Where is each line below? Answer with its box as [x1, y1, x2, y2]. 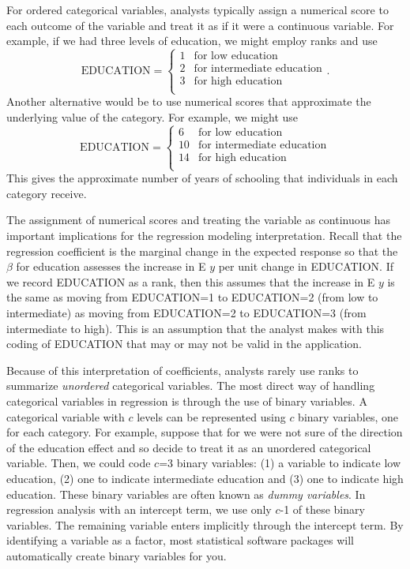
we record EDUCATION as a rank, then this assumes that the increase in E [6, 273, 375, 290]
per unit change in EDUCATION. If [218, 258, 394, 275]
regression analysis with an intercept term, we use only [6, 501, 272, 518]
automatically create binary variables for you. [6, 547, 227, 563]
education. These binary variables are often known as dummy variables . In [6, 485, 366, 502]
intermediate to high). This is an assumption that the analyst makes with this [6, 320, 385, 336]
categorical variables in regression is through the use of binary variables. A [6, 392, 367, 409]
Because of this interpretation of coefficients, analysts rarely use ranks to [6, 361, 359, 378]
